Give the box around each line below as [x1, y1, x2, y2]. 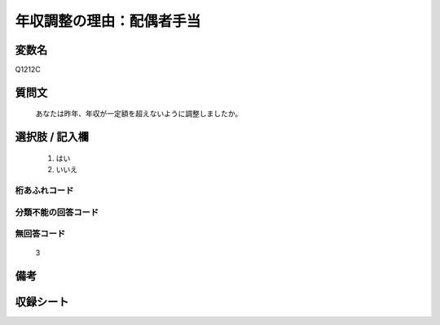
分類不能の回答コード [15, 206, 99, 218]
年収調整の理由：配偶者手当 [15, 12, 201, 30]
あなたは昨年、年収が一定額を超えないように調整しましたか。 [35, 109, 243, 119]
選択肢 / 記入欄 [15, 130, 90, 144]
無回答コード [15, 228, 66, 240]
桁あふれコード [15, 185, 74, 197]
